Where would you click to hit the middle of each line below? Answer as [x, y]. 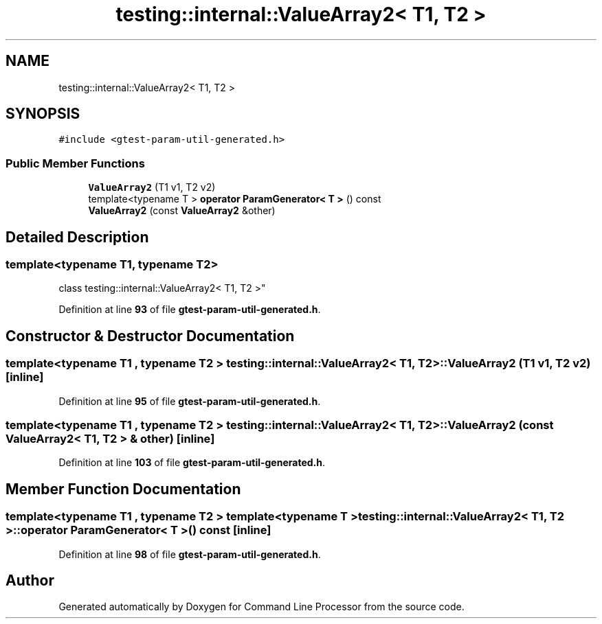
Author [30, 581]
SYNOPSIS [43, 114]
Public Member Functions [75, 163]
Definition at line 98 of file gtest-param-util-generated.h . [190, 554]
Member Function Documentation [123, 489]
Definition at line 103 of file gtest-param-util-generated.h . [192, 463]
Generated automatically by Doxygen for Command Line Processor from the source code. [261, 607]
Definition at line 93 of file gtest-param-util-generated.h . [190, 310]
